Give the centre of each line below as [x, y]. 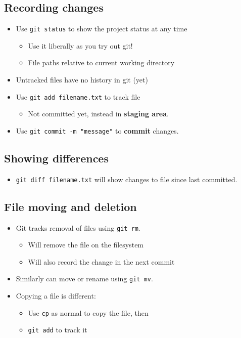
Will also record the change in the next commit [101, 261]
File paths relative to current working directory [101, 62]
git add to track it [58, 330]
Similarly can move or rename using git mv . [84, 279]
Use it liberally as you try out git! [80, 45]
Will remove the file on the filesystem [86, 245]
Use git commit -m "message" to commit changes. [97, 130]
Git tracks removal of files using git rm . [78, 227]
